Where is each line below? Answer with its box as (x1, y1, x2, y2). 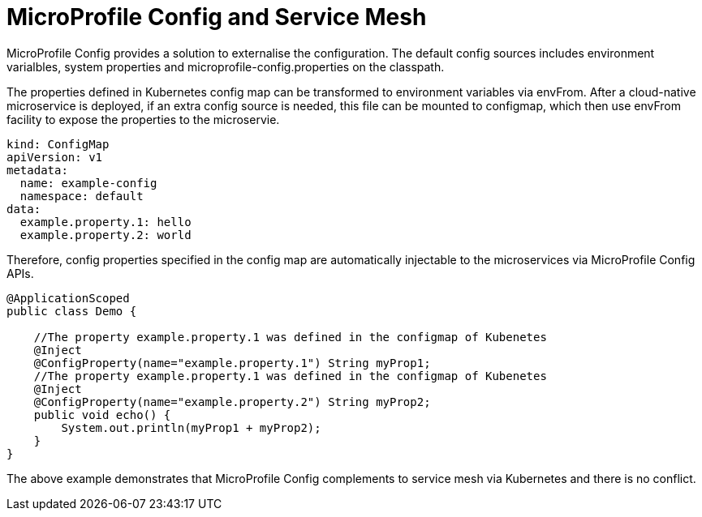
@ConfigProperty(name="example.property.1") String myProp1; (33, 356, 431, 370)
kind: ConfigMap (6, 137, 110, 151)
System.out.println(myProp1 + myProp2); (61, 421, 321, 434)
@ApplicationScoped (6, 291, 130, 305)
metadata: (6, 163, 68, 177)
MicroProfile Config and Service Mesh (6, 3, 427, 31)
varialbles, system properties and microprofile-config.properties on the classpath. (6, 59, 445, 74)
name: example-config (19, 176, 157, 190)
